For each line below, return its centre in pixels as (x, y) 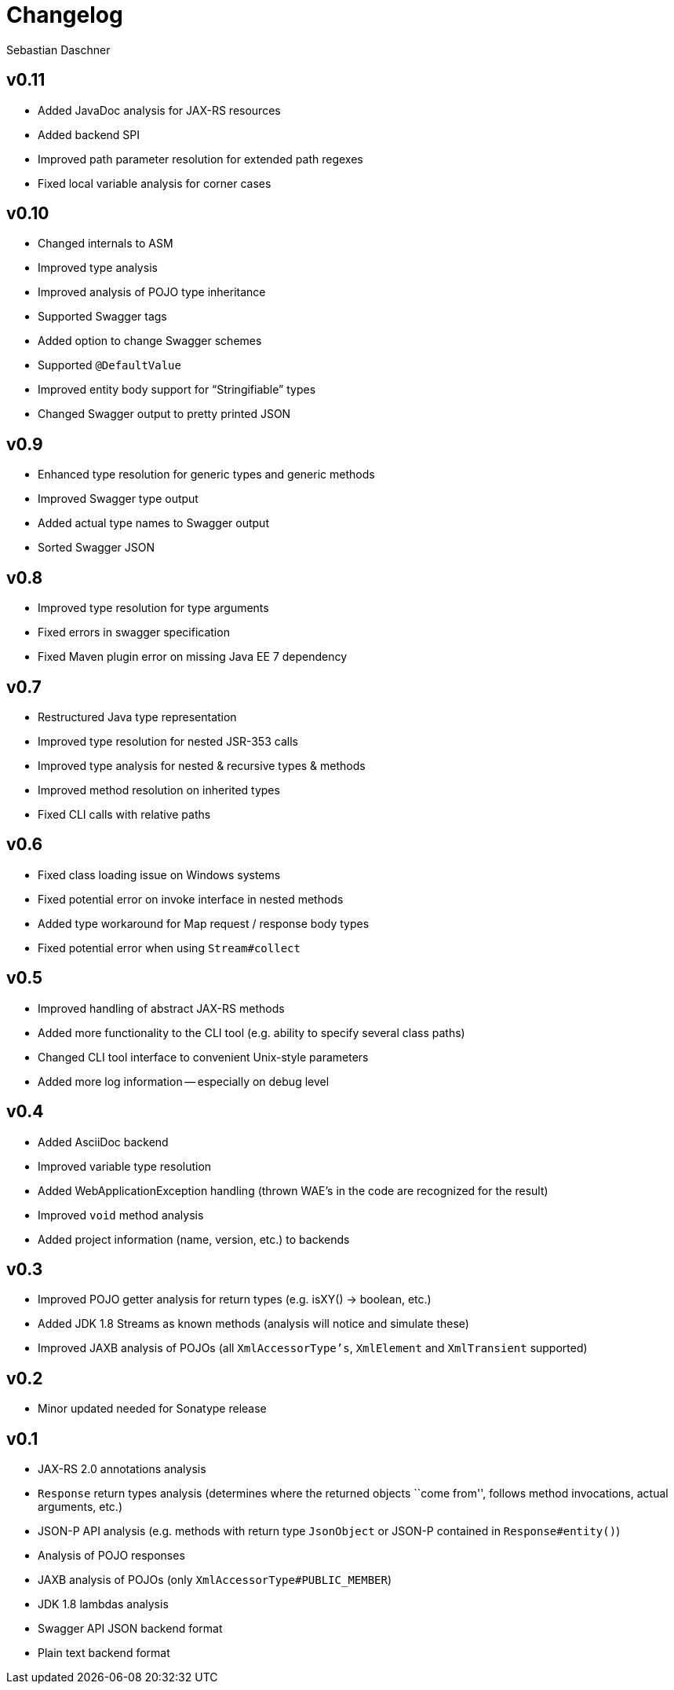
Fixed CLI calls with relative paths (124, 814)
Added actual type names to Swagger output (153, 523)
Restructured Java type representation (137, 717)
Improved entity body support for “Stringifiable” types (177, 390)
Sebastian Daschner (58, 49)
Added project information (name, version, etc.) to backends (194, 1239)
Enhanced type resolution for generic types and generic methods (206, 475)
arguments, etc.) (80, 1507)
